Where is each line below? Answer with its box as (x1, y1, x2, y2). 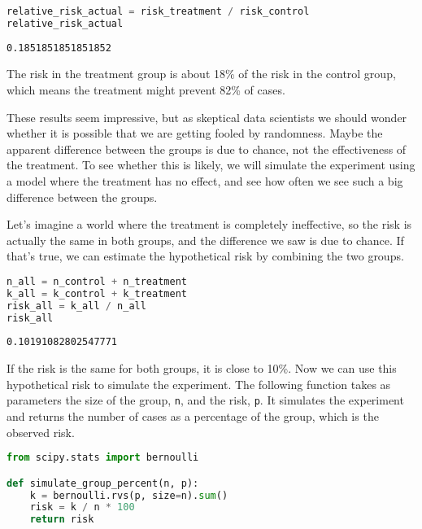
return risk (29, 514, 94, 526)
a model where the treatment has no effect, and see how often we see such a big (7, 172, 403, 189)
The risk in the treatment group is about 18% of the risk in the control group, (7, 65, 396, 82)
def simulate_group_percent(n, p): (7, 477, 199, 489)
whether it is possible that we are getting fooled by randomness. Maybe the (7, 125, 383, 142)
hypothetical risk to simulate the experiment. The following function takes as (7, 375, 391, 392)
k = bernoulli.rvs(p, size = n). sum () (29, 489, 228, 501)
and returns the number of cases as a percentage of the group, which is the (7, 407, 379, 424)
